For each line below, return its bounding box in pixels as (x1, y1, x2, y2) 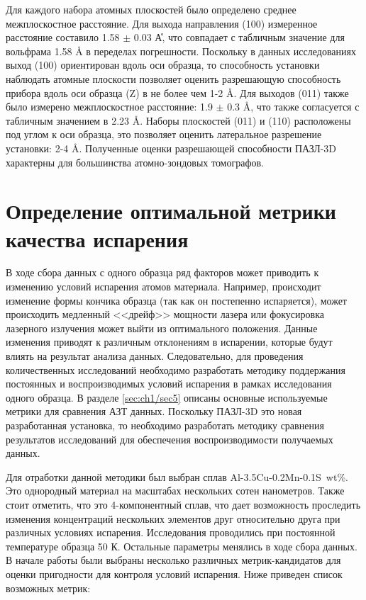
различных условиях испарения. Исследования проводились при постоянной (6, 525, 335, 540)
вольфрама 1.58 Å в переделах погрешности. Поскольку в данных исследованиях (6, 43, 356, 58)
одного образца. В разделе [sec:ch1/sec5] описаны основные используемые (6, 390, 328, 404)
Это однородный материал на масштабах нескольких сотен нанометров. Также (6, 483, 345, 498)
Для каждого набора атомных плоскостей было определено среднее (6, 2, 296, 16)
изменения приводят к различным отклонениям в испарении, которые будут (6, 334, 333, 349)
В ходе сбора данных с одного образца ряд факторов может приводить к (6, 265, 319, 280)
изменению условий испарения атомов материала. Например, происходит (6, 279, 321, 294)
